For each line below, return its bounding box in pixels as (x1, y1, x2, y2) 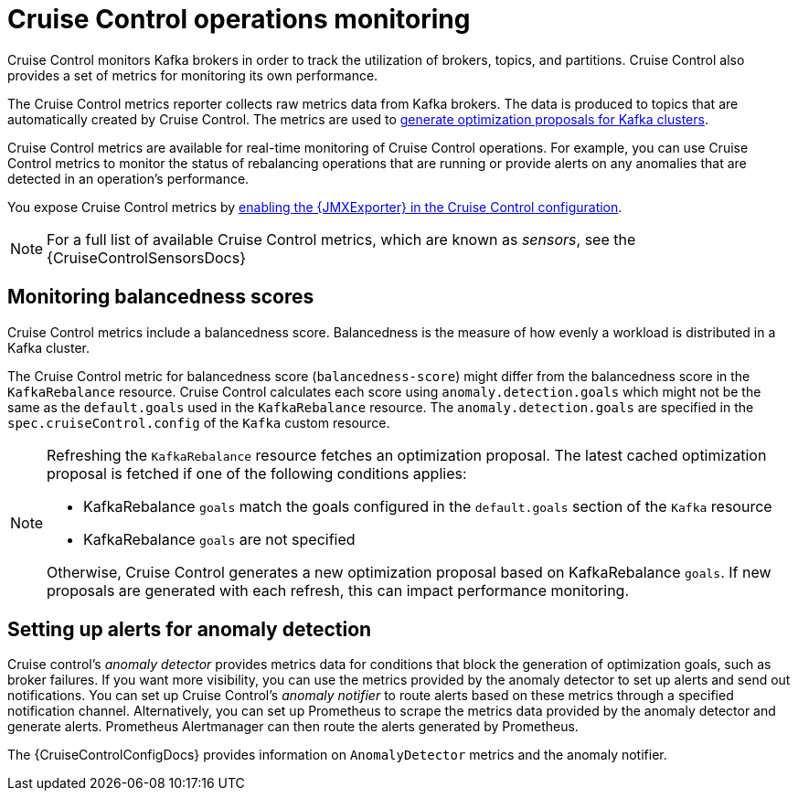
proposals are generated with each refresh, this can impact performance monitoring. (47, 580, 630, 600)
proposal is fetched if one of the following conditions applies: (47, 463, 467, 483)
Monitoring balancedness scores (7, 285, 314, 309)
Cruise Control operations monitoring (7, 4, 471, 35)
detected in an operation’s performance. (7, 170, 250, 186)
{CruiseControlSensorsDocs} (47, 248, 246, 267)
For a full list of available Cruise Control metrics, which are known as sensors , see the (47, 229, 636, 249)
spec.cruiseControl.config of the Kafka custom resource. (7, 414, 390, 431)
